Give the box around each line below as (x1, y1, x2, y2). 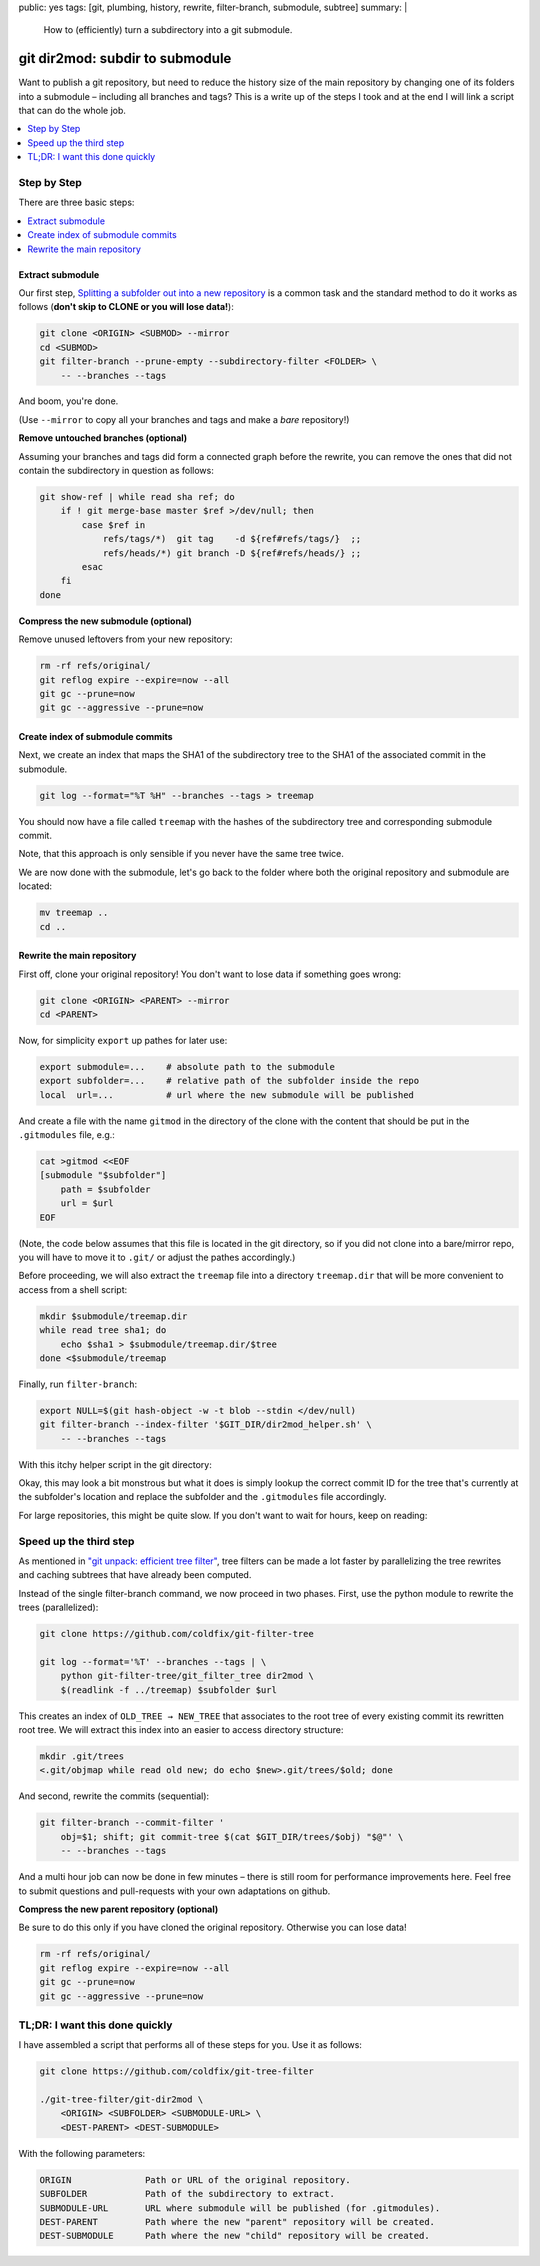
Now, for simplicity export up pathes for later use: (18, 1034, 228, 1046)
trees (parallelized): (18, 1601, 99, 1614)
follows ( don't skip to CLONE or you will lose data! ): (18, 301, 234, 313)
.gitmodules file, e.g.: (18, 1129, 115, 1141)
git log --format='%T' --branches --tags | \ (39, 1656, 267, 1667)
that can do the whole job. (18, 105, 127, 117)
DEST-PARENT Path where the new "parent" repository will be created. (39, 2216, 435, 2227)
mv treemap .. (39, 907, 109, 919)
